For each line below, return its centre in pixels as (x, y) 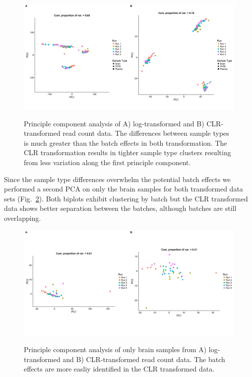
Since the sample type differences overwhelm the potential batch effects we (117, 179)
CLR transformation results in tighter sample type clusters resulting (127, 152)
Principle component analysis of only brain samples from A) (115, 349)
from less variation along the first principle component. (107, 162)
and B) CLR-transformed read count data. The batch (144, 359)
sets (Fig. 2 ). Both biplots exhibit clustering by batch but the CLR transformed (126, 198)
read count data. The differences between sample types (146, 133)
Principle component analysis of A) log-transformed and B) (114, 123)
